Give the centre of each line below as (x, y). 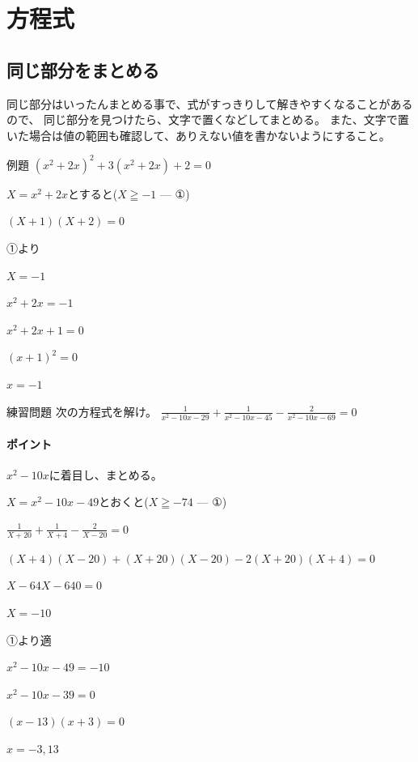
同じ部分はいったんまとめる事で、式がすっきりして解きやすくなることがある (210, 103)
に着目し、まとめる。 (106, 474)
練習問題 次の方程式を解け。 (82, 411)
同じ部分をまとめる (83, 69)
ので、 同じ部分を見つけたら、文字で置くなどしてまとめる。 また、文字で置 (208, 119)
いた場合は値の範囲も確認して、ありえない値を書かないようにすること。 (198, 135)
